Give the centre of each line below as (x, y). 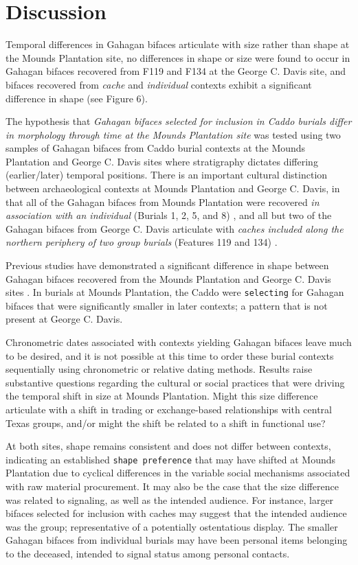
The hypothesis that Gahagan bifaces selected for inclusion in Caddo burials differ (179, 121)
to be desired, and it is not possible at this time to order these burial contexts (170, 355)
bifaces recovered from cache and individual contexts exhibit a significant (159, 84)
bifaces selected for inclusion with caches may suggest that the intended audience (176, 513)
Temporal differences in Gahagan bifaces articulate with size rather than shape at (178, 44)
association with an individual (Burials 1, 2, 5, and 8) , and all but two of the (169, 215)
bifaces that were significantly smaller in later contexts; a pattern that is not (167, 305)
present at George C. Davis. (64, 319)
